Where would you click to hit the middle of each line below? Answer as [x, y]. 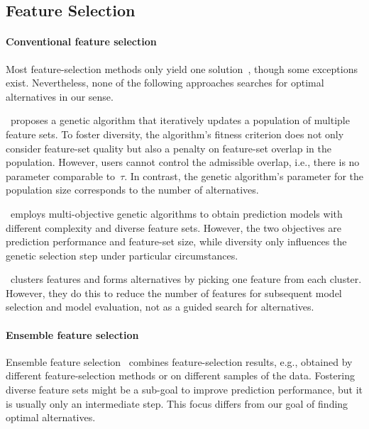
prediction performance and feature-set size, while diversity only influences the [176, 241]
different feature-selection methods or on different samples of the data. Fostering [180, 375]
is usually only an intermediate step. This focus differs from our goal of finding [177, 403]
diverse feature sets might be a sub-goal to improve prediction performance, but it [184, 390]
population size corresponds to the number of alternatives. [132, 190]
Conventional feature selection [81, 41]
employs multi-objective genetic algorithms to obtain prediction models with [176, 213]
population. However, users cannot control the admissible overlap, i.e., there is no [183, 162]
